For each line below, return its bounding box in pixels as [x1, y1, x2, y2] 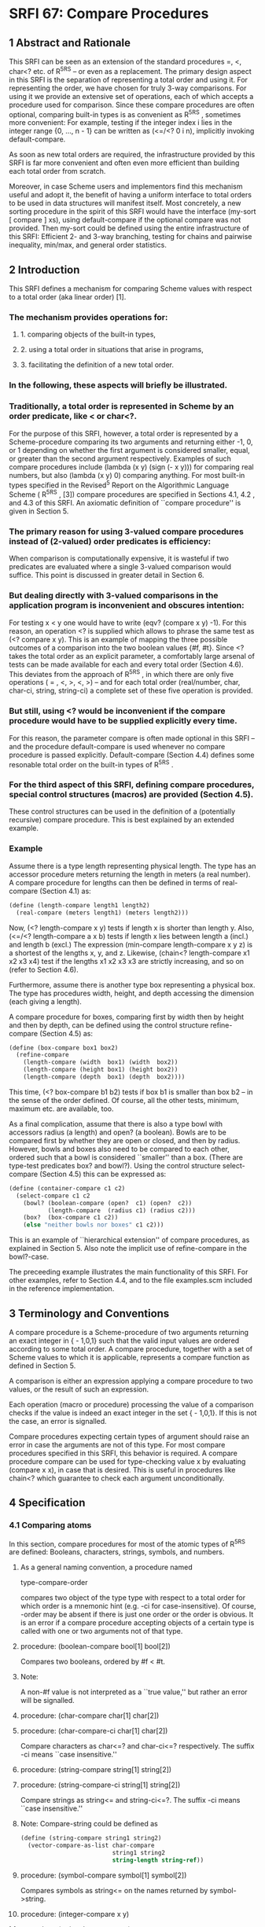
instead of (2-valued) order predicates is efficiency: [9, 535, 212, 546]
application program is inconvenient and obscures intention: [9, 600, 245, 611]
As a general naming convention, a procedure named [20, 1562, 193, 1572]
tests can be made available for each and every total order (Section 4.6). [9, 660, 244, 669]
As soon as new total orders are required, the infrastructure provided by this [9, 150, 256, 160]
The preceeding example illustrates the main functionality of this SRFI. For [9, 1267, 248, 1277]
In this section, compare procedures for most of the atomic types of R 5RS [9, 1538, 246, 1549]
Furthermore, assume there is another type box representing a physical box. [9, 980, 256, 989]
